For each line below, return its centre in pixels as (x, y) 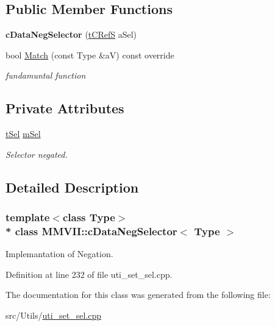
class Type (89, 217)
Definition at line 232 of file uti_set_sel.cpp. (89, 274)
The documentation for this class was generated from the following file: (138, 295)
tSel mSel (23, 134)
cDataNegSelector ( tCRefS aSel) (71, 34)
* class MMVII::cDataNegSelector (91, 231)
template (28, 217)
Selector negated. (37, 154)
